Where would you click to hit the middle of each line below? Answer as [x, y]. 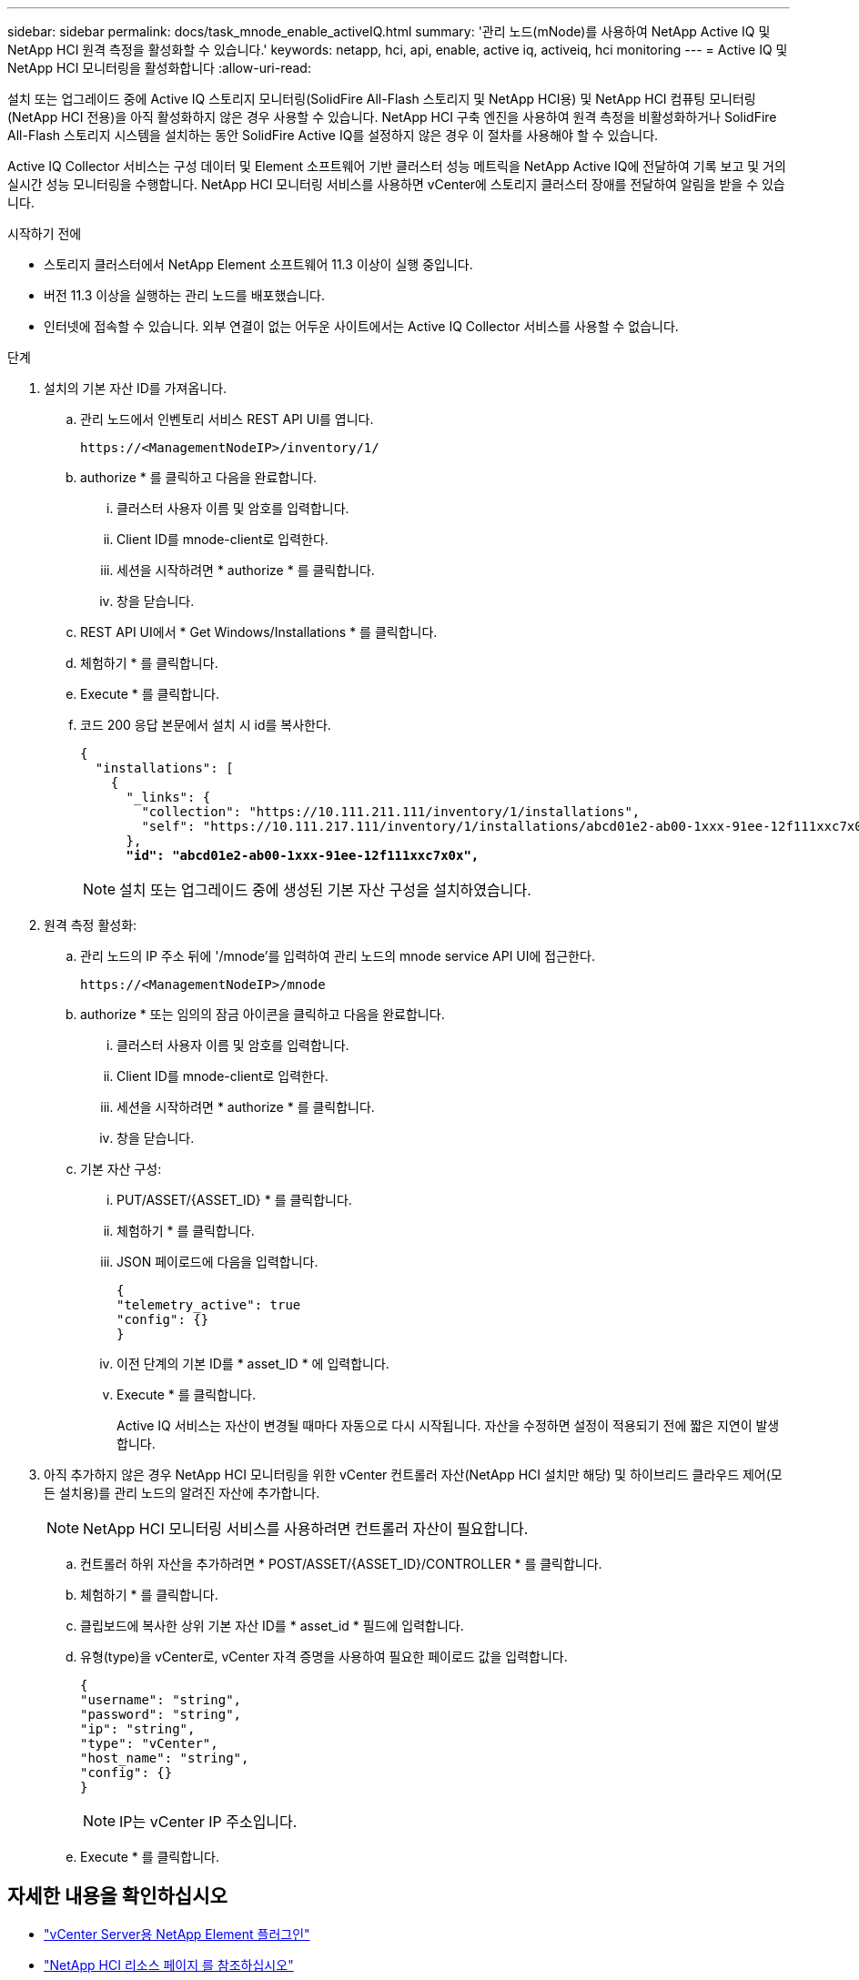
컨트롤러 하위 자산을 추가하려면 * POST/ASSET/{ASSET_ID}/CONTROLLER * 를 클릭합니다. [341, 1564]
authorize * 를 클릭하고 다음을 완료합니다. [199, 477]
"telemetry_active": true [209, 1305]
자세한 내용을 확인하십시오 [117, 1896]
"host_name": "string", [165, 1758]
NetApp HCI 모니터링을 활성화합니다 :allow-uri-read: [159, 68]
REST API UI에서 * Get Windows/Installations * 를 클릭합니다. [259, 632]
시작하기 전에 [45, 233]
